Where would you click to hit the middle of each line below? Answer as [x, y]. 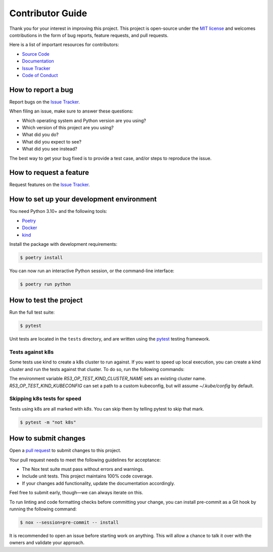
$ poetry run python [45, 284]
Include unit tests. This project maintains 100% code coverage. [87, 476]
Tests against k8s [32, 352]
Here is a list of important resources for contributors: [64, 45]
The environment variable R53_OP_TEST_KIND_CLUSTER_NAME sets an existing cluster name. [108, 379]
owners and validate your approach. [47, 543]
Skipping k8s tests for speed [45, 399]
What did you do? [40, 135]
